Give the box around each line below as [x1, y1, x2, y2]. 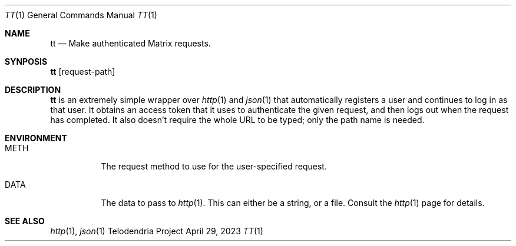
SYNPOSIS [5, 56, 48, 67]
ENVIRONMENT [5, 133, 67, 143]
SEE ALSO [5, 216, 45, 226]
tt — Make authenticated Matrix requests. [50, 38, 211, 48]
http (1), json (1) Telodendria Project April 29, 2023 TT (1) [50, 226, 263, 236]
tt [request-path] [50, 67, 115, 77]
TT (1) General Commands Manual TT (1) [5, 10, 157, 20]
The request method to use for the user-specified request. [101, 161, 327, 171]
